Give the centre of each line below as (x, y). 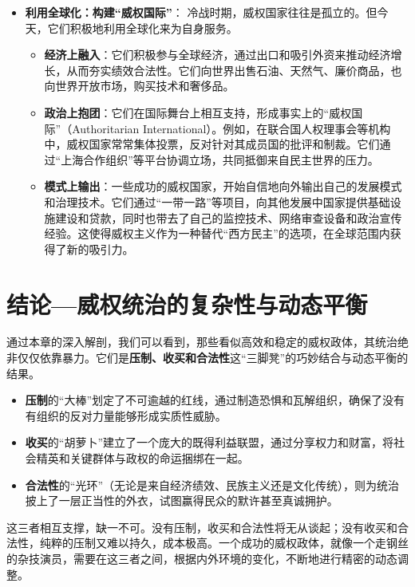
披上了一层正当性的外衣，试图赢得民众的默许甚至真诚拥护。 (182, 500)
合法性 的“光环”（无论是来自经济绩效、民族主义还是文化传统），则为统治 (212, 485)
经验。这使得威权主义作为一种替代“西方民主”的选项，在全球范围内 (217, 233)
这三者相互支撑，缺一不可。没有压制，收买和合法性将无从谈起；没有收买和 (202, 527)
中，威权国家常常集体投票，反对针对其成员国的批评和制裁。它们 (212, 144)
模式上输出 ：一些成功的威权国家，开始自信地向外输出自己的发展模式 (223, 186)
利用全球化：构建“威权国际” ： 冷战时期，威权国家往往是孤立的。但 (201, 12)
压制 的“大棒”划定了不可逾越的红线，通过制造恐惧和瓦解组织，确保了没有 (215, 400)
